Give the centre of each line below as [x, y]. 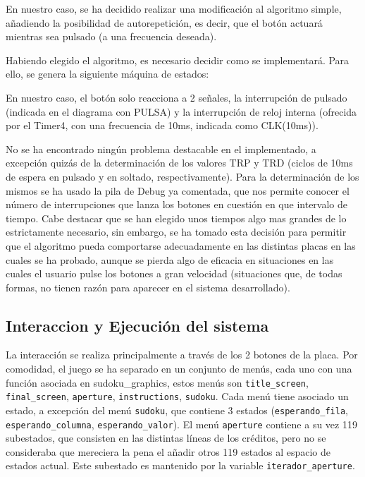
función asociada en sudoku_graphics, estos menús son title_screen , [157, 382]
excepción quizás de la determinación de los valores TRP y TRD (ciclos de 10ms [179, 163]
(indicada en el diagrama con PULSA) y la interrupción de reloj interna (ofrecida [181, 111]
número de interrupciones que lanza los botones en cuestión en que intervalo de [177, 204]
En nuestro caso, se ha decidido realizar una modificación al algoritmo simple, [174, 8]
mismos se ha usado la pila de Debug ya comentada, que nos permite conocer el [178, 190]
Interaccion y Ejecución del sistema [137, 325]
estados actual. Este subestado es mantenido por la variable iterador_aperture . [180, 465]
